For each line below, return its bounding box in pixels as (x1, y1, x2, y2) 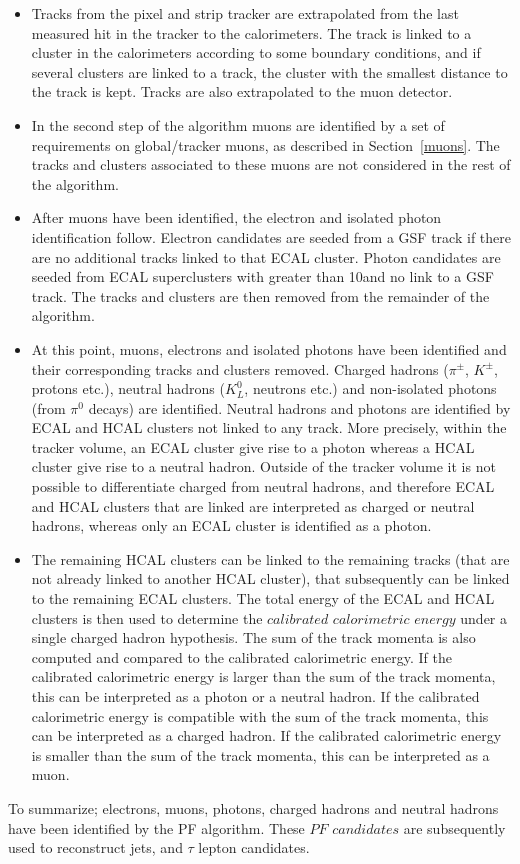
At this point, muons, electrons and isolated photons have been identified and (31, 338, 507, 359)
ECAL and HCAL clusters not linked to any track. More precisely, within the (31, 417, 507, 438)
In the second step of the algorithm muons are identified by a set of (31, 114, 445, 135)
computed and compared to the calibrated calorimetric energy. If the (31, 646, 452, 667)
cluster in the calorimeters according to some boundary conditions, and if (31, 42, 481, 63)
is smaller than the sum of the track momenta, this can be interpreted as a (31, 744, 490, 765)
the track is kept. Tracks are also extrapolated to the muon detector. (31, 81, 453, 102)
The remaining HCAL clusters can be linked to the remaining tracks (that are (31, 548, 510, 569)
